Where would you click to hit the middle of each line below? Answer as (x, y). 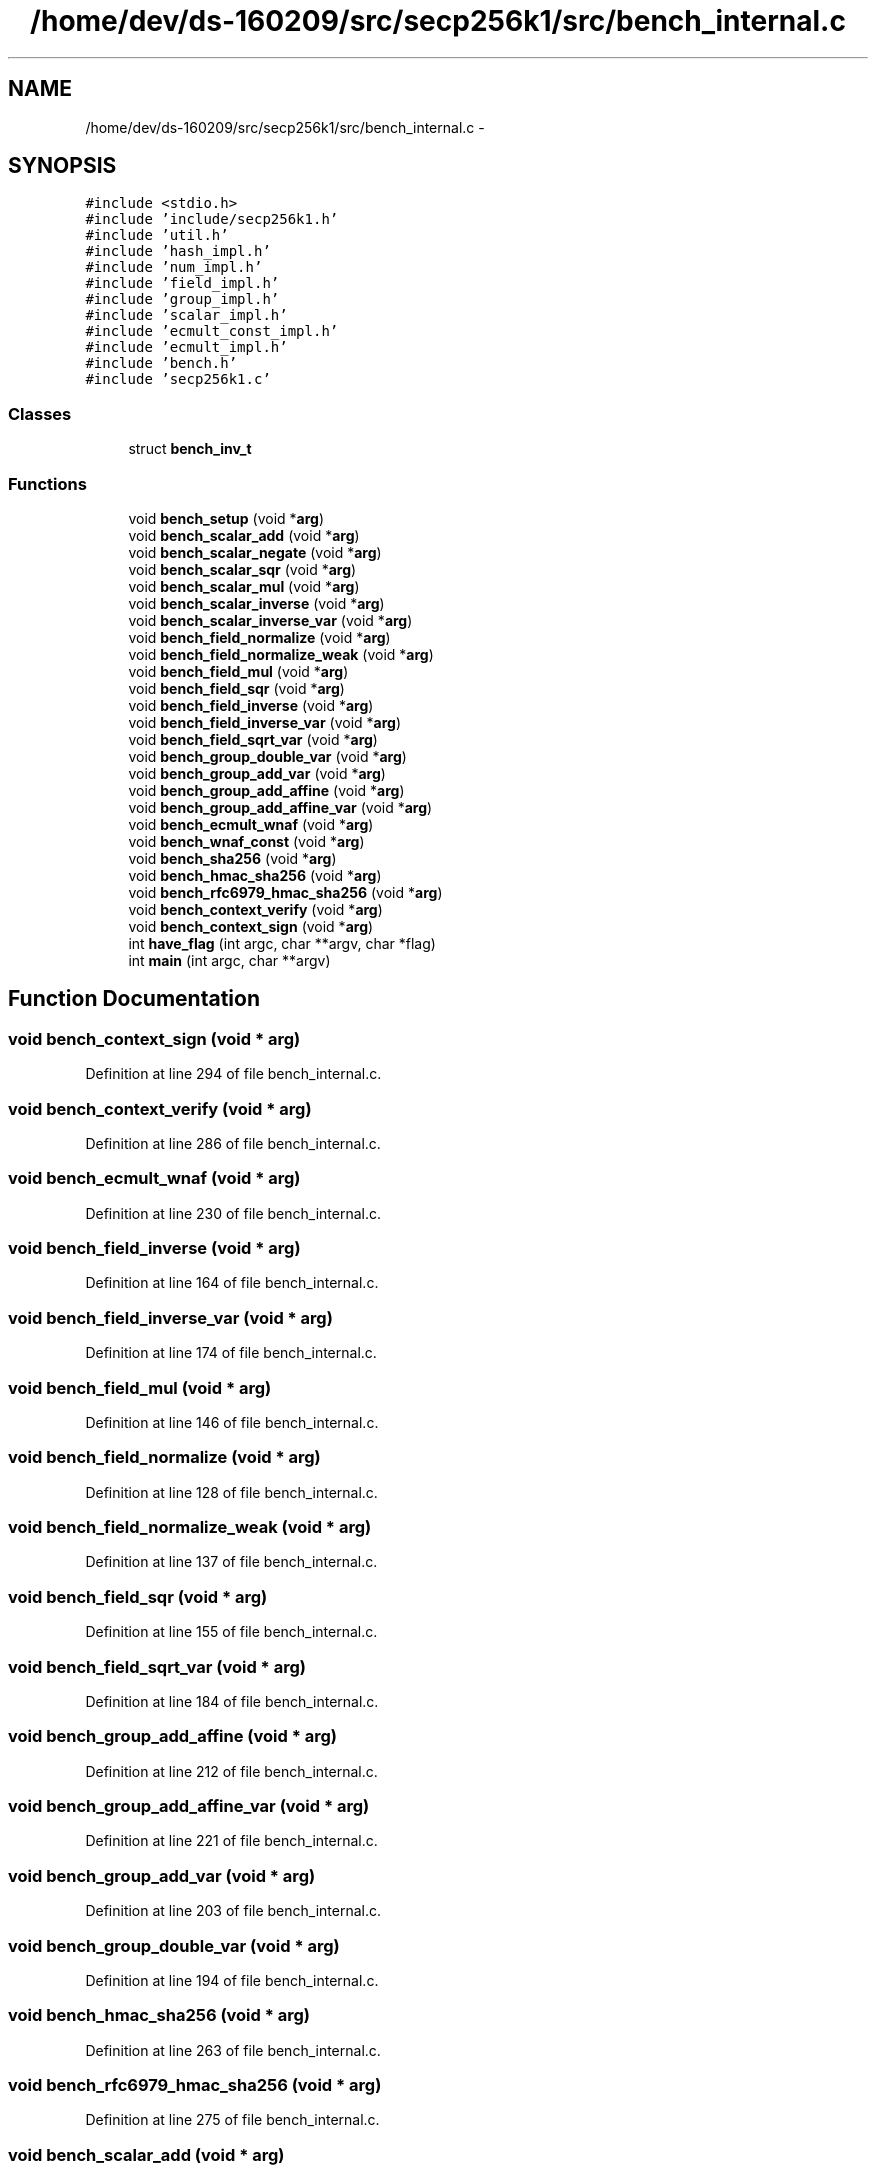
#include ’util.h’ (157, 235)
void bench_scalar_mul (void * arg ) (244, 586)
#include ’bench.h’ (161, 363)
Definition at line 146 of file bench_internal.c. (232, 1422)
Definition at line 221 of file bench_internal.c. (231, 1841)
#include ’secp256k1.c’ (178, 379)
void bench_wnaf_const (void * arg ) (246, 841)
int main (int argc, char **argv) (229, 960)
